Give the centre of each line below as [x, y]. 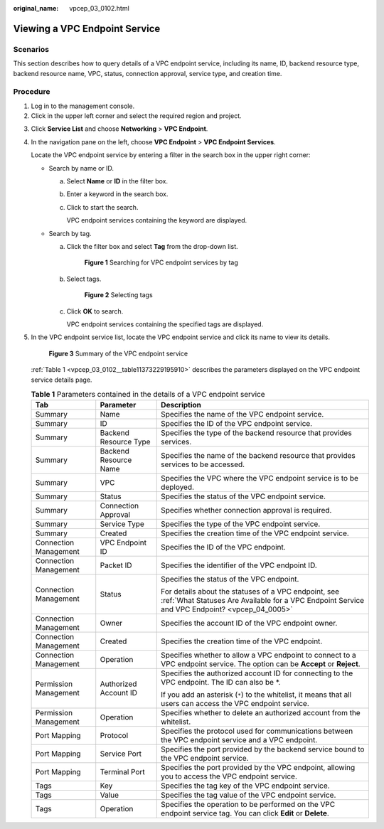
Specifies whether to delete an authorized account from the [261, 713]
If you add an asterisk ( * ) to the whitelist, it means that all [256, 695]
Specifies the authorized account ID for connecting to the [257, 673]
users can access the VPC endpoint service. [235, 704]
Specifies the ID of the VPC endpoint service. [237, 424]
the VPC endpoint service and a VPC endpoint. [239, 740]
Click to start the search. [102, 207]
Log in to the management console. [83, 106]
